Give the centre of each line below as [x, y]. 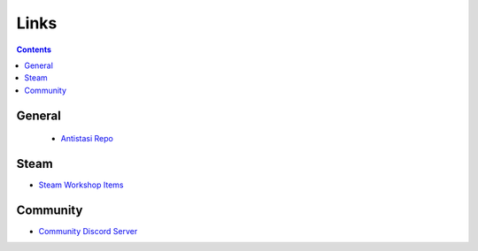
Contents [34, 49]
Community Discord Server [88, 231]
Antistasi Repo [87, 139]
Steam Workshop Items [81, 185]
